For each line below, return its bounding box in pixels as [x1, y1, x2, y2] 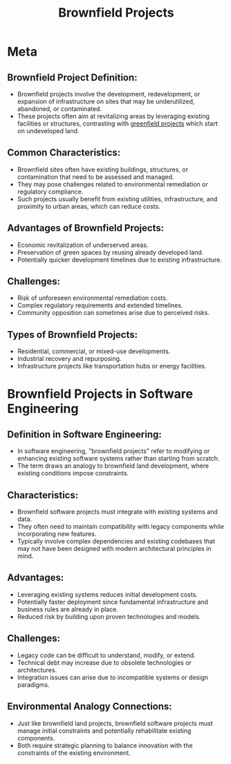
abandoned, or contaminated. [17, 105, 102, 112]
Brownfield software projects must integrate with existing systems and [17, 508, 218, 516]
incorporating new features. [17, 529, 97, 538]
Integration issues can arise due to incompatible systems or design [17, 673, 209, 681]
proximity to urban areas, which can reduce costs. [17, 202, 160, 210]
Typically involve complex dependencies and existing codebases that [17, 537, 216, 545]
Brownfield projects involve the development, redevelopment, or [17, 90, 201, 98]
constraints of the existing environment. [17, 748, 131, 757]
